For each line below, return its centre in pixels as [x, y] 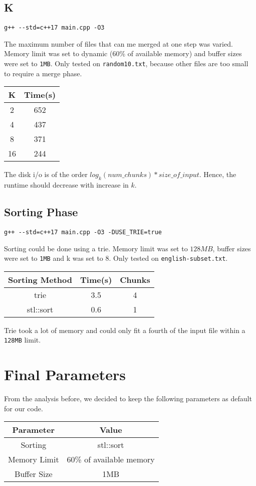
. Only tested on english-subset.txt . [168, 258]
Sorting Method [40, 279]
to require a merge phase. [43, 73]
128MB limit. [23, 340]
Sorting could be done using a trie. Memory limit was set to [96, 248]
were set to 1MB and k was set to [54, 258]
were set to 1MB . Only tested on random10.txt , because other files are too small [126, 63]
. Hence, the [218, 174]
